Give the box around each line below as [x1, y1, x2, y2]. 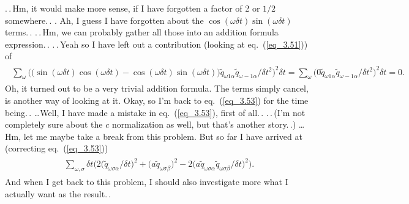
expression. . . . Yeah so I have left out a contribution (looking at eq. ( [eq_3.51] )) [5, 37, 308, 50]
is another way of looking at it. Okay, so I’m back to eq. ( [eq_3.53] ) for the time [5, 93, 309, 106]
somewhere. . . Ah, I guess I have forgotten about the [5, 13, 204, 26]
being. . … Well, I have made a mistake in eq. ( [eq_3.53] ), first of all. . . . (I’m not [5, 106, 306, 118]
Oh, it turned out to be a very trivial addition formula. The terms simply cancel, [5, 82, 309, 95]
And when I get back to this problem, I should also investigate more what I [5, 175, 288, 188]
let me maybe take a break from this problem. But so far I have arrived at [23, 129, 302, 142]
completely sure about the [5, 118, 103, 131]
